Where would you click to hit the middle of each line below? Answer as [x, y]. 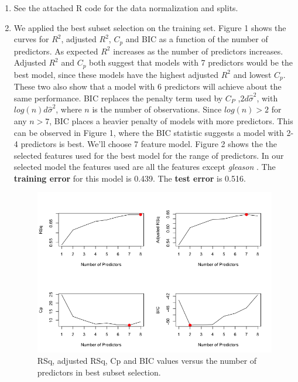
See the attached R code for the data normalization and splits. [126, 8]
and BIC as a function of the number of [197, 39]
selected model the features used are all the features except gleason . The [145, 167]
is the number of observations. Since [157, 109]
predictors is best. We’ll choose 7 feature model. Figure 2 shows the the [149, 144]
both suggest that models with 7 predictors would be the [191, 62]
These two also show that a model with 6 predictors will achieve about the [148, 86]
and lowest [252, 74]
